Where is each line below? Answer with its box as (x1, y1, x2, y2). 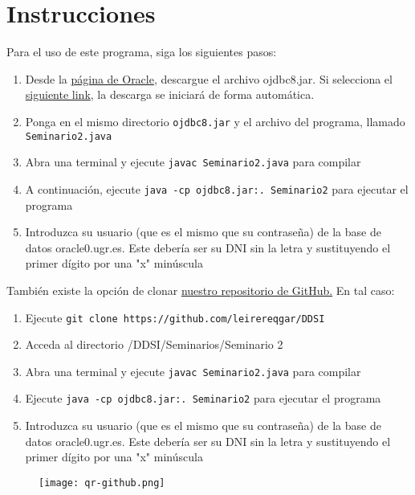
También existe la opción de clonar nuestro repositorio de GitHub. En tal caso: (6, 281, 395, 298)
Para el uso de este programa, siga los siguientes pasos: (6, 43, 277, 60)
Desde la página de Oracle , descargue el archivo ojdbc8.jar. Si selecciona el (25, 70, 393, 87)
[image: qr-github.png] (39, 477, 165, 489)
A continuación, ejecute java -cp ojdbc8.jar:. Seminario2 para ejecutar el (25, 180, 409, 197)
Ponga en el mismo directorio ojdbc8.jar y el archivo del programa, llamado (25, 112, 405, 129)
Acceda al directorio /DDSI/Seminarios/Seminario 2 (25, 336, 283, 353)
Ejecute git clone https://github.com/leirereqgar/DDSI (25, 309, 325, 325)
